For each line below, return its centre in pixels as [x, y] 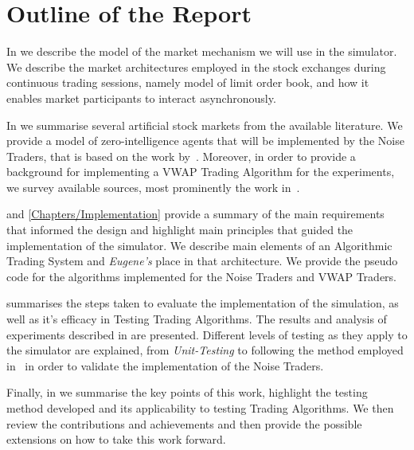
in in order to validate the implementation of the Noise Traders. [165, 365]
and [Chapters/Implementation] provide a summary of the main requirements [195, 214]
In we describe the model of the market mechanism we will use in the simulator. [202, 51]
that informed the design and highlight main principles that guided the [180, 230]
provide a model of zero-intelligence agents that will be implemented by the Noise [205, 141]
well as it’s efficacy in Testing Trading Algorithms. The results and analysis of [197, 319]
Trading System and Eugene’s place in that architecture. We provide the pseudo [202, 261]
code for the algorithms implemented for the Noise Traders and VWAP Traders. [201, 276]
